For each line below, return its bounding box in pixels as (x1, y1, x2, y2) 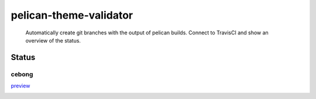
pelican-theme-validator (11, 9, 133, 22)
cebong (11, 70, 33, 78)
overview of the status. (25, 37, 81, 44)
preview (11, 82, 30, 90)
